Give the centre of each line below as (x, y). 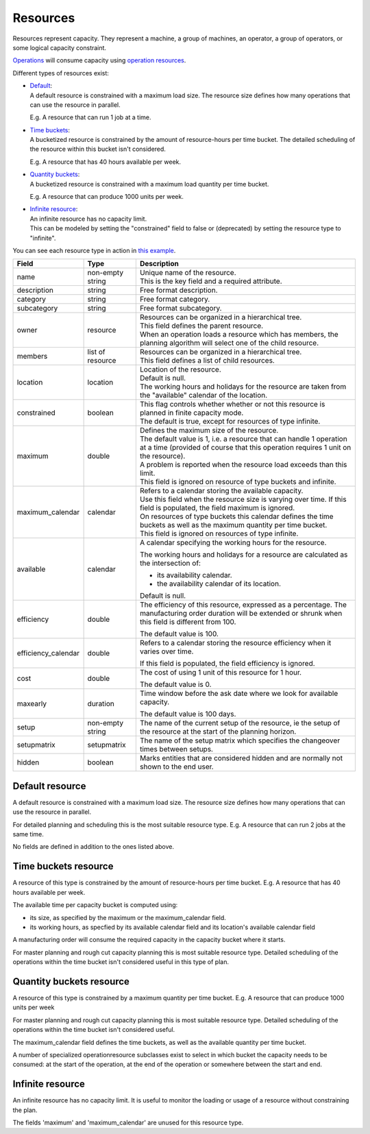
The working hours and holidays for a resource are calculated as (244, 555)
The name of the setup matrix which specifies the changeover (240, 740)
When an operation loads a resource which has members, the (239, 335)
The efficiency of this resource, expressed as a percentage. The (243, 605)
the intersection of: (170, 564)
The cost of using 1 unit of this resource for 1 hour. (220, 673)
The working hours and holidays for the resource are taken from (243, 387)
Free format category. (175, 300)
